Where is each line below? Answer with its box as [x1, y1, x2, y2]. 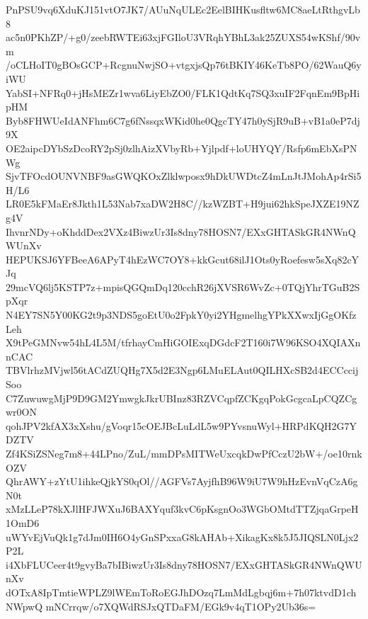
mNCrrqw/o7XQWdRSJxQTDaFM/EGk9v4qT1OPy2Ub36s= [45, 598, 316, 613]
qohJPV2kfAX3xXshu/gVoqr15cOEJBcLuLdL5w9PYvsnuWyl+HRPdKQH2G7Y [6, 418, 357, 433]
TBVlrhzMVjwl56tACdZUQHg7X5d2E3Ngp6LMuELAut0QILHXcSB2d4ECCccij [6, 363, 359, 377]
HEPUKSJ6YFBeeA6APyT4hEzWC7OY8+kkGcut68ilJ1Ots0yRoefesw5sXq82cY [6, 251, 360, 266]
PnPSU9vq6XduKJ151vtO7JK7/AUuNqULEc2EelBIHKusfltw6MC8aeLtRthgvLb [6, 2, 360, 16]
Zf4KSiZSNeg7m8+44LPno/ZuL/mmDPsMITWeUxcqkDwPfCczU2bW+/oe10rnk [6, 446, 362, 460]
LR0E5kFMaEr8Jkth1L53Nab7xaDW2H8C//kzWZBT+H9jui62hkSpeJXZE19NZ [6, 196, 360, 211]
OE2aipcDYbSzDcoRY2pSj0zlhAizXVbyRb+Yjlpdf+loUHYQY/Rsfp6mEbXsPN [6, 140, 357, 155]
